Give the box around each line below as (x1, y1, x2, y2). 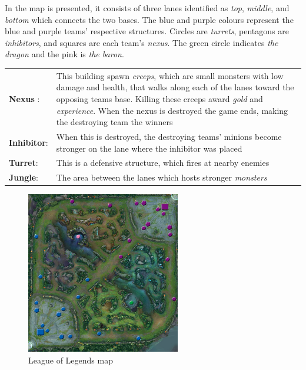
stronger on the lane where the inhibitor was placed (56, 142, 242, 154)
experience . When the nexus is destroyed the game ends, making (56, 104, 288, 116)
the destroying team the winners (56, 116, 173, 128)
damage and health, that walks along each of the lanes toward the (56, 81, 294, 93)
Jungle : (9, 171, 39, 184)
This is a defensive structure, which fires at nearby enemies (56, 156, 270, 169)
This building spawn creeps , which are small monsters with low (56, 69, 284, 81)
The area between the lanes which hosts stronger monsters (56, 171, 267, 184)
